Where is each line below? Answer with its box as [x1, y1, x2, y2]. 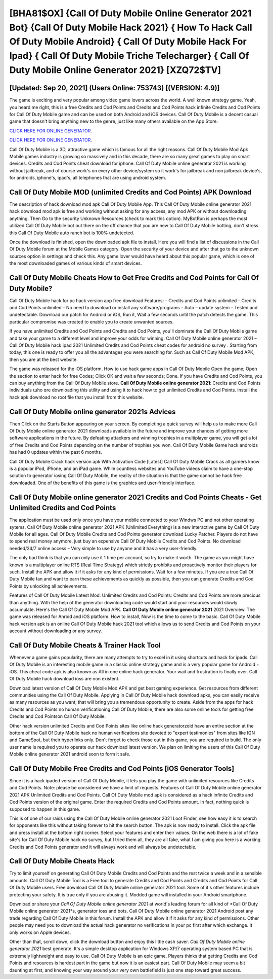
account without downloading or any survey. [9, 628, 102, 634]
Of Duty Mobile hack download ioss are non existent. [9, 676, 120, 682]
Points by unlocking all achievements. [9, 583, 88, 589]
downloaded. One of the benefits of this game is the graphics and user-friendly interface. [9, 480, 196, 486]
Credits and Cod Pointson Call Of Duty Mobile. [9, 713, 106, 719]
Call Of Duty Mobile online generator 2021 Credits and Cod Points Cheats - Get [9, 493, 262, 501]
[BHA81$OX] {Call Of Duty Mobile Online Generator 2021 [9, 8, 252, 19]
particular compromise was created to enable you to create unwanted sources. [9, 318, 174, 324]
